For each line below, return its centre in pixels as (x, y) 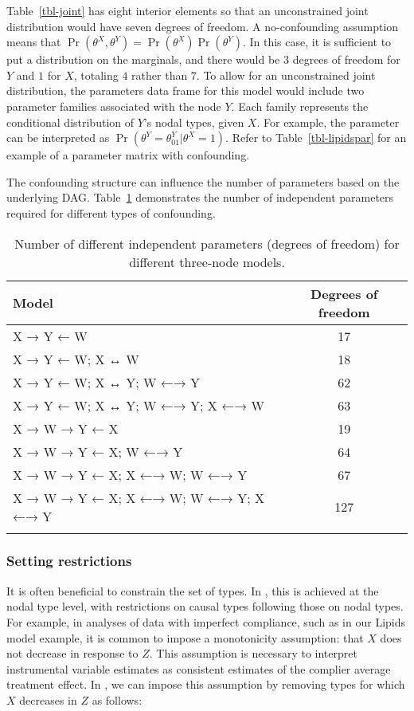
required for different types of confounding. (111, 212)
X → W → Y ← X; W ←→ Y (98, 451)
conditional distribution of (70, 122)
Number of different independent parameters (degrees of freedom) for (207, 243)
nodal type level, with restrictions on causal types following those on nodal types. (205, 606)
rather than (160, 75)
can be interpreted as (58, 137)
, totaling (96, 75)
